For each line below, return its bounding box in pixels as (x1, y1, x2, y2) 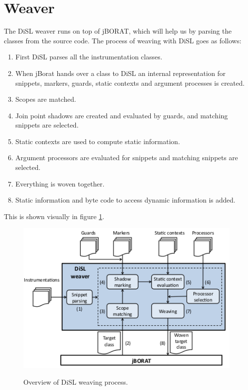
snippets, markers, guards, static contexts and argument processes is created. (15, 77, 245, 88)
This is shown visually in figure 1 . (4, 211, 105, 221)
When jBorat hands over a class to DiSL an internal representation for (15, 68, 226, 78)
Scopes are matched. (15, 94, 76, 104)
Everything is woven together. (15, 178, 105, 188)
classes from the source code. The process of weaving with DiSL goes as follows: (4, 35, 242, 45)
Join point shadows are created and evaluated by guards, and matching (15, 110, 228, 120)
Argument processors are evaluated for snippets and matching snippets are (15, 152, 238, 163)
